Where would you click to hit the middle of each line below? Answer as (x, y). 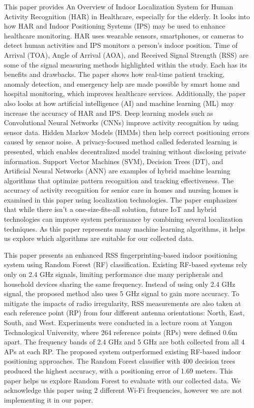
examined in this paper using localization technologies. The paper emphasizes (121, 199)
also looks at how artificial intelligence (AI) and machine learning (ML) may (119, 103)
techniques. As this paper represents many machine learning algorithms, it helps (125, 228)
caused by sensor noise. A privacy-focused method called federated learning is (121, 142)
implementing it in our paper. (49, 399)
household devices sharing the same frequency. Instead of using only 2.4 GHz (120, 284)
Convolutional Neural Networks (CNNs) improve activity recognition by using (121, 122)
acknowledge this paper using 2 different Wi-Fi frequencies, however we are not (123, 390)
